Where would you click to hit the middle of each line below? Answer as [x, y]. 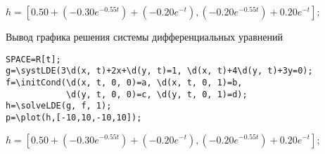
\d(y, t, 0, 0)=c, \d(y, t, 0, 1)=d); [157, 94]
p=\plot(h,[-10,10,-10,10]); [74, 117]
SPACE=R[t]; [33, 59]
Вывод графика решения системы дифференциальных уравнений [144, 36]
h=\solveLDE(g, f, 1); [59, 106]
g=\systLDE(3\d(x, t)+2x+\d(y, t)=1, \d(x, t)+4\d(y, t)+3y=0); [159, 71]
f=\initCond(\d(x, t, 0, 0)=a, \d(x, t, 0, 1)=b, [124, 82]
